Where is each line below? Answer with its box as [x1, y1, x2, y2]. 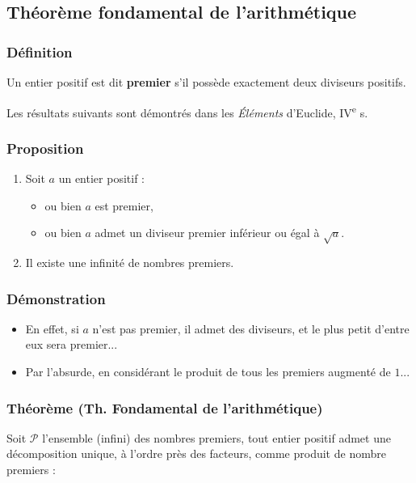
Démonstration [6, 288, 106, 308]
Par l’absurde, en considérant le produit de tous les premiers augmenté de [25, 363, 391, 380]
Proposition [6, 138, 84, 158]
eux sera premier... [25, 336, 118, 353]
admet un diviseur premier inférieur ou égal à [95, 224, 320, 241]
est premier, [95, 197, 153, 214]
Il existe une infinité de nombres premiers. [25, 254, 234, 271]
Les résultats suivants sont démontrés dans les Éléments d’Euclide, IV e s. [6, 101, 368, 121]
